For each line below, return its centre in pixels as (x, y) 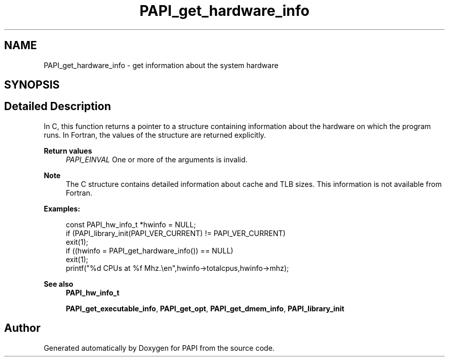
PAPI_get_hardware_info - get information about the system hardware (161, 65)
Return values (68, 151)
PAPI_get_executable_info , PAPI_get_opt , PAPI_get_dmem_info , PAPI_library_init (205, 308)
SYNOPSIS (32, 85)
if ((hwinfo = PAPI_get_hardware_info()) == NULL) (150, 250)
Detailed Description (58, 107)
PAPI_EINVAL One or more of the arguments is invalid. (157, 159)
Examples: (62, 208)
